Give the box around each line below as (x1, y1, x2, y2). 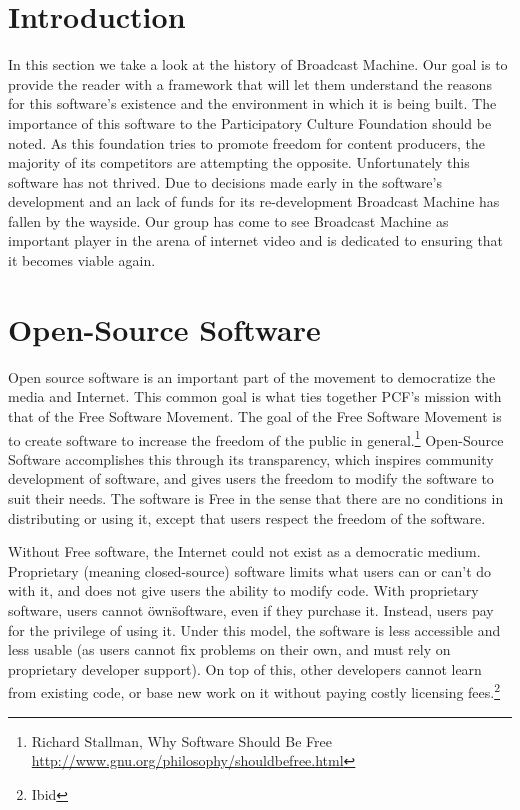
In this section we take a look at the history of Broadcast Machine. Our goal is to (8, 54, 508, 75)
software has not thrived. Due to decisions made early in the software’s (8, 171, 442, 192)
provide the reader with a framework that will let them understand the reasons (8, 73, 492, 94)
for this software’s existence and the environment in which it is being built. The (8, 93, 497, 114)
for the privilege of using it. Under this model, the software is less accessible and (8, 619, 501, 640)
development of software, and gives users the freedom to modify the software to (8, 468, 494, 489)
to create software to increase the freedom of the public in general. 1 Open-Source (8, 426, 504, 450)
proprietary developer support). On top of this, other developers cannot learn (8, 658, 482, 679)
